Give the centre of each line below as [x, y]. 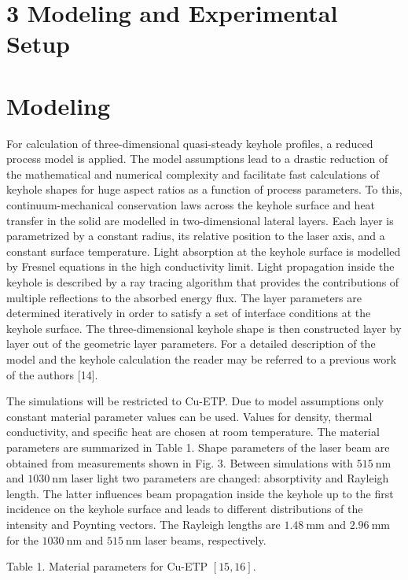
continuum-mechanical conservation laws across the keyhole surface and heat [191, 205]
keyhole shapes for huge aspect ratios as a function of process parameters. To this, [204, 189]
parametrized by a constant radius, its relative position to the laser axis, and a [196, 236]
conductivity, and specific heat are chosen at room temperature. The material [193, 432]
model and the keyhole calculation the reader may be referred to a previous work [202, 359]
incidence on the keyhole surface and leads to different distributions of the [185, 509]
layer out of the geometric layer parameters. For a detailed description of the [191, 344]
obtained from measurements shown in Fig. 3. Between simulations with [180, 462]
